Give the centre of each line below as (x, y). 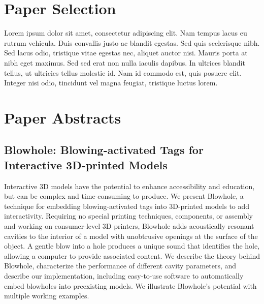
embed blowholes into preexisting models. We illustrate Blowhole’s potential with (130, 285)
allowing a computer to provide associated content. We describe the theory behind (132, 255)
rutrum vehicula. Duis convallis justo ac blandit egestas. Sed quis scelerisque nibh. (132, 42)
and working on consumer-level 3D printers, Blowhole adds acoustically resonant (129, 226)
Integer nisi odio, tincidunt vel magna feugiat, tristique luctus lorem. (111, 83)
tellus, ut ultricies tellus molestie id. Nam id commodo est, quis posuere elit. (123, 72)
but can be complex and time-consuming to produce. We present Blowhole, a (124, 196)
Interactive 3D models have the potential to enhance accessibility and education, (129, 186)
